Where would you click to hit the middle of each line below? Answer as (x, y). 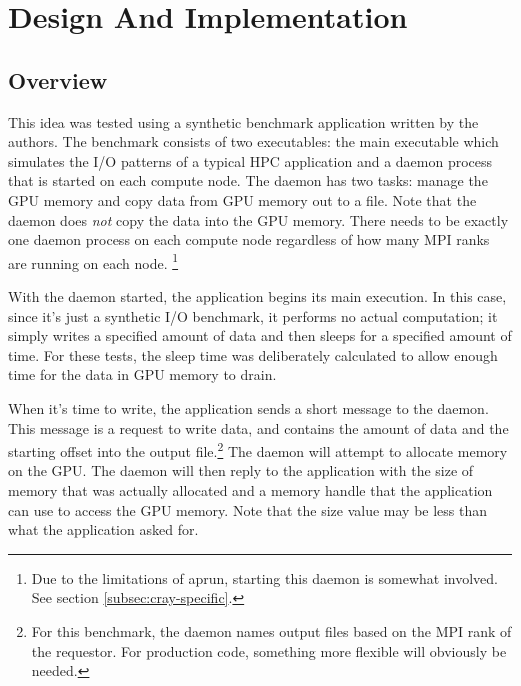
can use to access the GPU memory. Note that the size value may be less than (248, 509)
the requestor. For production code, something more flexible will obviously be (269, 650)
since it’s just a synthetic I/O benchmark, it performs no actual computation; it (253, 315)
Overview (58, 79)
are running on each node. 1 (93, 261)
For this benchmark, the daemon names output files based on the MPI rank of (271, 630)
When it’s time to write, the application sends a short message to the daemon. (248, 407)
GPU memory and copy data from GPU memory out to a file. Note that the (242, 199)
